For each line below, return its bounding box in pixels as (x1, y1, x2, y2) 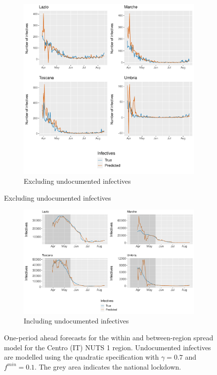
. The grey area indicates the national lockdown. (35, 361, 181, 372)
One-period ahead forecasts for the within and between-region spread (4, 332, 214, 342)
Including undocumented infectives (24, 316, 129, 326)
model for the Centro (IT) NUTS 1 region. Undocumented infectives (4, 342, 211, 352)
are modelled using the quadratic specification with (4, 352, 159, 362)
